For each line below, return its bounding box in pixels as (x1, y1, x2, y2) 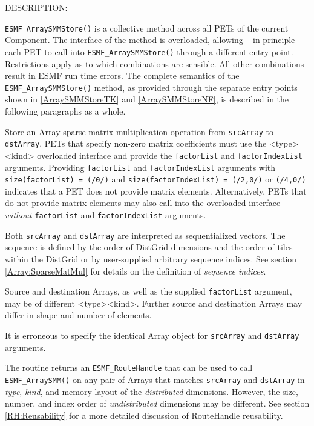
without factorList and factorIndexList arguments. (5, 208, 206, 221)
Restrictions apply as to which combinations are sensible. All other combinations (5, 57, 304, 70)
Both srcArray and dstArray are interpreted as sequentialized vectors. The (5, 228, 286, 241)
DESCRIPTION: (5, 1, 68, 13)
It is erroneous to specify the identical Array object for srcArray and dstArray (5, 328, 299, 341)
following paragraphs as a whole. (5, 104, 126, 117)
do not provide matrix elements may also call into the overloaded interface (5, 196, 281, 209)
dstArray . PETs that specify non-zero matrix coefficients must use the (5, 137, 267, 150)
